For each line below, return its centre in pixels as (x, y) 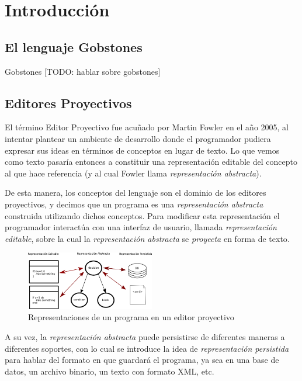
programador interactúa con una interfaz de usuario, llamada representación (141, 227)
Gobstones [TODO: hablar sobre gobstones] (83, 71)
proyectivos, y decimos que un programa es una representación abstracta (134, 204)
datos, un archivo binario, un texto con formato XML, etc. (110, 371)
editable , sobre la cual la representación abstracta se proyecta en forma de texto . (147, 238)
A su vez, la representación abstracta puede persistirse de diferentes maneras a (145, 337)
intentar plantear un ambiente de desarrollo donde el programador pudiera (138, 138)
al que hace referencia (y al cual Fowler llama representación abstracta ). (133, 173)
